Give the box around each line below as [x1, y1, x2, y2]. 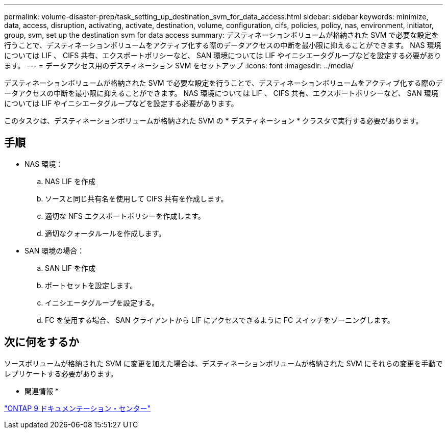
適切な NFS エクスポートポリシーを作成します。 [45, 211, 205, 220]
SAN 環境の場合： [24, 246, 85, 255]
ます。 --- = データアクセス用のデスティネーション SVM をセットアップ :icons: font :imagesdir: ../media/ [4, 61, 354, 70]
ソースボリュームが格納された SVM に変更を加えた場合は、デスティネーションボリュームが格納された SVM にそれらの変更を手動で [4, 359, 443, 368]
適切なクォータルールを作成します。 [45, 228, 166, 238]
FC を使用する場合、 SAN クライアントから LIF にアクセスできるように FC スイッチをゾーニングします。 [45, 315, 394, 324]
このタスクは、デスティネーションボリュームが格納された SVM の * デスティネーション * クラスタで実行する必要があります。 [4, 116, 423, 125]
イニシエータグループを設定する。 [45, 298, 159, 307]
